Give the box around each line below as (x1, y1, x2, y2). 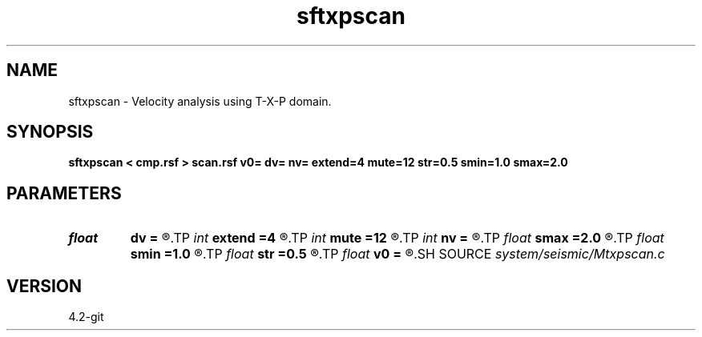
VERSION (6, 275, 83, 296)
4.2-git (68, 310, 104, 324)
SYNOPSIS (6, 122, 94, 142)
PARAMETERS (6, 183, 122, 203)
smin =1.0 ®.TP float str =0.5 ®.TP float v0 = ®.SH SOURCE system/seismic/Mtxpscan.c (130, 246, 665, 263)
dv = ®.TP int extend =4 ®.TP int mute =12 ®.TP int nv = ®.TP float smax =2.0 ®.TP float (130, 230, 664, 247)
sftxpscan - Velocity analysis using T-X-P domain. (68, 94, 332, 108)
